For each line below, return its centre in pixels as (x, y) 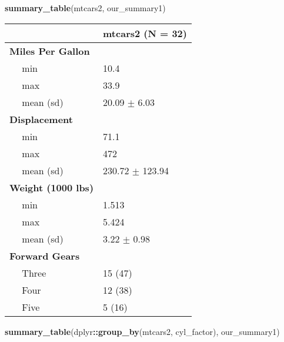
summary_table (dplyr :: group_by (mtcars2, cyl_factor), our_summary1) (142, 331)
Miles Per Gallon (50, 51)
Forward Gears (45, 255)
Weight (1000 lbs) (52, 187)
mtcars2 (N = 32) (145, 33)
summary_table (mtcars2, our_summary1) (85, 8)
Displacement (41, 119)
